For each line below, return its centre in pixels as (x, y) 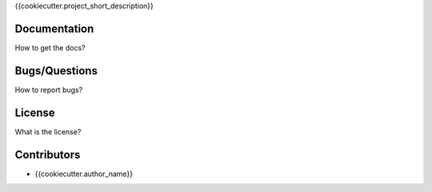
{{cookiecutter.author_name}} (84, 174)
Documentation (54, 28)
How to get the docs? (50, 47)
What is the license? (48, 131)
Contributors (48, 155)
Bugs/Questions (56, 71)
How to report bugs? (49, 90)
